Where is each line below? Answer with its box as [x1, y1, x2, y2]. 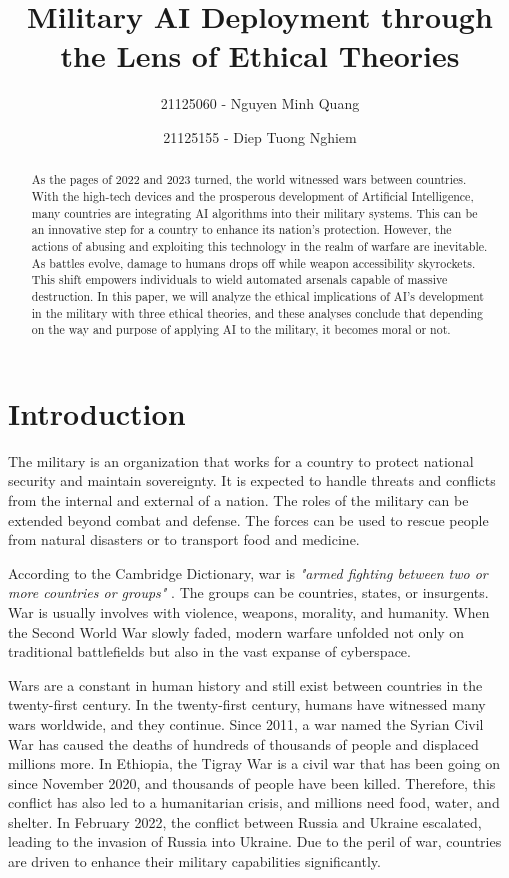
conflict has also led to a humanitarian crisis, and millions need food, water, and [8, 792, 500, 813]
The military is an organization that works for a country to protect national [8, 450, 474, 471]
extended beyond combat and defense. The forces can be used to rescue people [8, 509, 489, 530]
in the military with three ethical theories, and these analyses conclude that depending [31, 304, 484, 321]
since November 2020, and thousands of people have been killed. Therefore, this [8, 772, 496, 793]
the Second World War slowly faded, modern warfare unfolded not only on [8, 621, 465, 642]
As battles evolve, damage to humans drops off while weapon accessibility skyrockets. [31, 254, 476, 271]
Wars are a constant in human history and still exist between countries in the [8, 674, 483, 695]
